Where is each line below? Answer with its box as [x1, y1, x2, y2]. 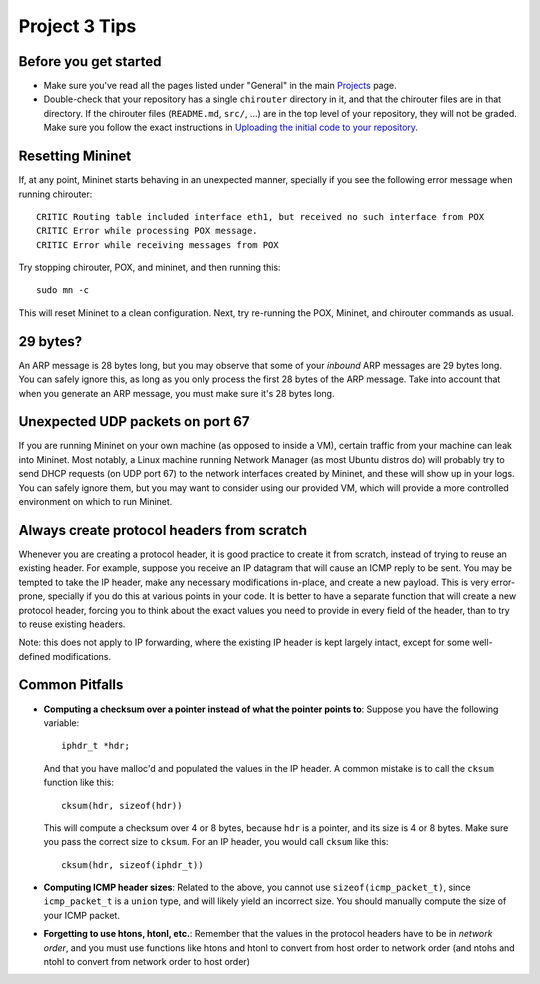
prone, [18, 590, 46, 602]
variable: [43, 716, 80, 729]
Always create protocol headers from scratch [18, 521, 307, 539]
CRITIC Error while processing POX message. [36, 225, 259, 237]
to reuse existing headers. [18, 618, 126, 630]
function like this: [43, 776, 115, 789]
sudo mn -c [36, 285, 90, 296]
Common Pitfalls [18, 676, 124, 694]
